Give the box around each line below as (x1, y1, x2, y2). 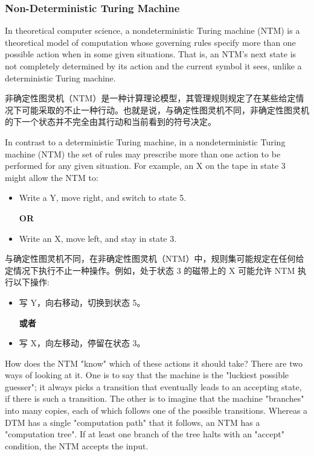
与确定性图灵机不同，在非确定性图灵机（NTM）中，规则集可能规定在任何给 (5, 252, 304, 265)
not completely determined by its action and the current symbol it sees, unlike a (5, 60, 302, 72)
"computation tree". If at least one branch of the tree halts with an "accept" (5, 428, 284, 440)
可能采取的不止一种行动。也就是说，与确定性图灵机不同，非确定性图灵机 (21, 103, 309, 116)
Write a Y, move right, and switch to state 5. (19, 191, 187, 204)
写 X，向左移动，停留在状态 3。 (19, 337, 146, 349)
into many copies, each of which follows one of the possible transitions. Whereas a (5, 404, 308, 417)
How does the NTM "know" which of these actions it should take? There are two (5, 356, 303, 369)
